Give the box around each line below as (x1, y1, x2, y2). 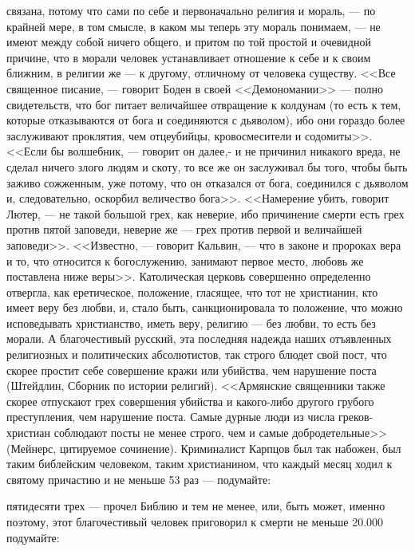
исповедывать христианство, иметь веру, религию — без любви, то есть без (6, 314, 376, 331)
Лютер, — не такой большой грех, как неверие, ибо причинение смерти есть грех (6, 205, 405, 222)
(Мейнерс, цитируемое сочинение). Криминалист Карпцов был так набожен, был (6, 439, 401, 456)
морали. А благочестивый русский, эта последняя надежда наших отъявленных (6, 330, 392, 347)
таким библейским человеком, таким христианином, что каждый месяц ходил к (6, 455, 393, 472)
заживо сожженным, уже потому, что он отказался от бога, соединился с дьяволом (6, 174, 409, 191)
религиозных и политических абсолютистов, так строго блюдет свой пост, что (6, 346, 387, 363)
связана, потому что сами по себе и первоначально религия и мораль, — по (6, 2, 376, 18)
